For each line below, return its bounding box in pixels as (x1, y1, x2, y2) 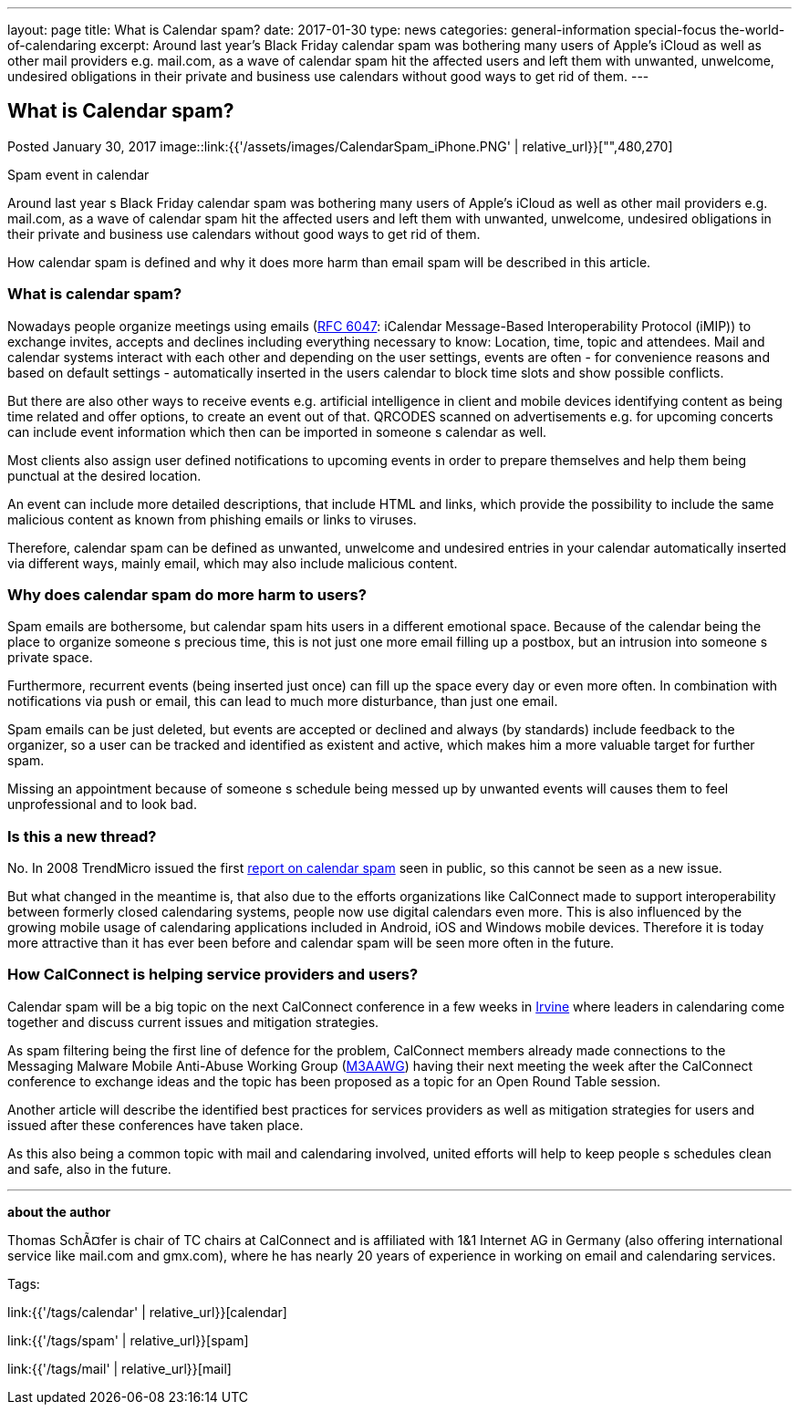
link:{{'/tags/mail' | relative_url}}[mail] (7, 1360, 232, 1376)
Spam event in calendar (7, 166, 150, 182)
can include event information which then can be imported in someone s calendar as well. (7, 423, 547, 440)
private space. (7, 649, 93, 666)
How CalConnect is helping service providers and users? (7, 965, 419, 984)
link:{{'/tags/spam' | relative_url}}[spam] (7, 1332, 249, 1348)
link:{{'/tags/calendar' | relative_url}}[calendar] (7, 1303, 287, 1320)
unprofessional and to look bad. (7, 796, 197, 813)
